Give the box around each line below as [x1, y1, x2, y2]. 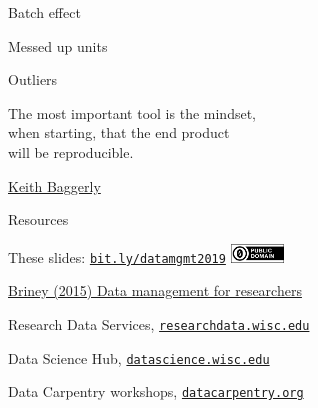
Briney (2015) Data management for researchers [8, 280, 302, 301]
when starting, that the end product [8, 122, 230, 143]
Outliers [8, 69, 58, 90]
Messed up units [8, 35, 108, 56]
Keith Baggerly [8, 175, 101, 196]
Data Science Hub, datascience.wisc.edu [8, 347, 270, 368]
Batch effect [8, 2, 81, 22]
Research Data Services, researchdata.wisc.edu [8, 313, 310, 334]
